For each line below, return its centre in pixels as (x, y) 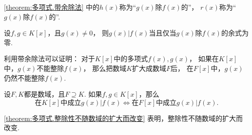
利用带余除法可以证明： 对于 (49, 59)
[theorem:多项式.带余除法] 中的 (52, 7)
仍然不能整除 (24, 77)
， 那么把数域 (105, 68)
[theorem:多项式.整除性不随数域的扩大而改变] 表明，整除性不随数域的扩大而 (124, 118)
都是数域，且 (45, 94)
